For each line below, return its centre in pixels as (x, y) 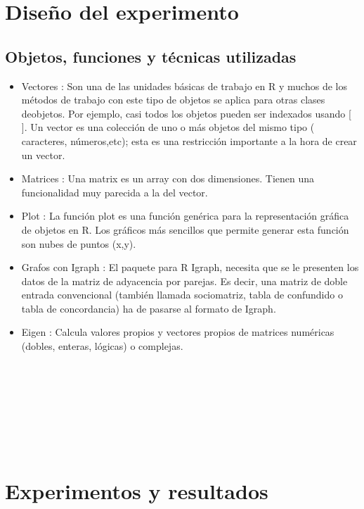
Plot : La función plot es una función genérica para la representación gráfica (185, 216)
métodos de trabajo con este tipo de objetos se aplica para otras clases (173, 100)
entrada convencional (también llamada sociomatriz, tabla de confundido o (182, 295)
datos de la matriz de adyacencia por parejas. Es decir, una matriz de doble (184, 281)
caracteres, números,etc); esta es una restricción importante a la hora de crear (189, 140)
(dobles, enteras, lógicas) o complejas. (102, 346)
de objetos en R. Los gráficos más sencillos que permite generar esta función (185, 229)
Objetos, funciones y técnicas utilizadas (151, 56)
